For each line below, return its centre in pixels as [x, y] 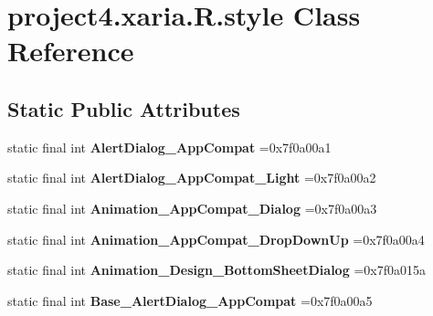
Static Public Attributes [124, 108]
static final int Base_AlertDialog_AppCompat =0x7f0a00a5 [190, 300]
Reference [71, 51]
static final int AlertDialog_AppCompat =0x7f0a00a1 [169, 147]
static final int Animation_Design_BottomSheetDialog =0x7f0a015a [216, 270]
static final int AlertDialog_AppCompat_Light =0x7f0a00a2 [192, 178]
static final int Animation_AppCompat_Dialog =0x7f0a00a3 [192, 208]
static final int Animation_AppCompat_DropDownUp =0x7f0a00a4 [216, 239]
